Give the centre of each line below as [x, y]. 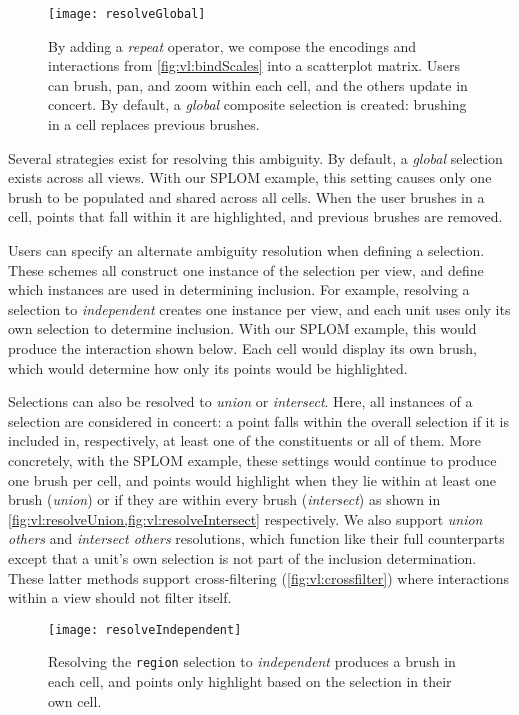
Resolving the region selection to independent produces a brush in [252, 661]
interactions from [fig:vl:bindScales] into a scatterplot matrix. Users [254, 65]
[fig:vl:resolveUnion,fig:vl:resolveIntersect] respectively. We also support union [245, 518]
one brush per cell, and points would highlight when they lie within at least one [252, 479]
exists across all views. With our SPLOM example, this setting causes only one [250, 177]
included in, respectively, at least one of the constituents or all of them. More [244, 440]
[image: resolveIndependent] [145, 629]
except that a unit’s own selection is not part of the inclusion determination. [242, 557]
